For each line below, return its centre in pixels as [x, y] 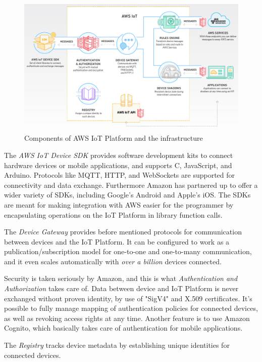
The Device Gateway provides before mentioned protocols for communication [123, 232]
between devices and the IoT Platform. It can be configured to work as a [117, 241]
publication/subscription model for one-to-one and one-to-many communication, [128, 251]
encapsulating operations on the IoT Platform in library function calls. [113, 214]
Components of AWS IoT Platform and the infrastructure [114, 138]
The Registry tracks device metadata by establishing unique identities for [117, 345]
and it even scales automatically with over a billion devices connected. [113, 261]
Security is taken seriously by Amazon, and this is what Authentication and [121, 278]
